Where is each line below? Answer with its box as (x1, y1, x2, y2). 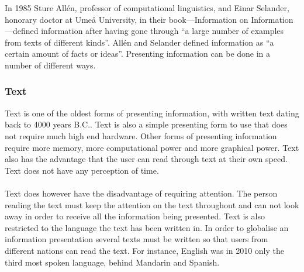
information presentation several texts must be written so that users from (5, 233, 268, 245)
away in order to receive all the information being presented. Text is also (5, 210, 265, 222)
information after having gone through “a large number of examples (41, 25, 284, 37)
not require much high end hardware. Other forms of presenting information (5, 129, 277, 142)
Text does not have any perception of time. (5, 164, 159, 176)
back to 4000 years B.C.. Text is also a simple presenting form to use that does (5, 118, 288, 130)
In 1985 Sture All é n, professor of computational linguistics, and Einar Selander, (5, 2, 289, 13)
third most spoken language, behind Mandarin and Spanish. (5, 256, 220, 268)
